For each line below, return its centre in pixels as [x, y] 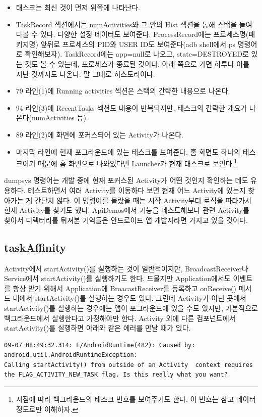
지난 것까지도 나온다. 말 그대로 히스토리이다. [85, 74]
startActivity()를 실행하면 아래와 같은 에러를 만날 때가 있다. [97, 328]
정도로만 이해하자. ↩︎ [47, 409]
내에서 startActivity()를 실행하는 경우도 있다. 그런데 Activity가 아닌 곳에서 [129, 298]
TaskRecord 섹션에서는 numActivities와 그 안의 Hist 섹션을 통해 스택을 [126, 24]
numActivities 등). [60, 118]
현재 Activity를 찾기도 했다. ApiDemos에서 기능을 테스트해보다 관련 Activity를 [127, 210]
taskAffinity [35, 247]
